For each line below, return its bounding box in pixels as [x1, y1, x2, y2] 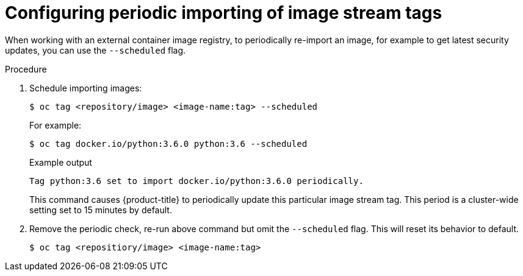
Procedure [5, 63, 47, 74]
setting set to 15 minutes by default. [29, 204, 172, 215]
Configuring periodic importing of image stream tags [5, 2, 442, 23]
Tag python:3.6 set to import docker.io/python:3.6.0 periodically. [29, 175, 364, 186]
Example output [29, 157, 92, 168]
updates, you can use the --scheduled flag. [5, 44, 186, 55]
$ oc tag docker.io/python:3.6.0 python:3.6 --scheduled [29, 138, 308, 149]
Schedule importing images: [29, 82, 142, 93]
